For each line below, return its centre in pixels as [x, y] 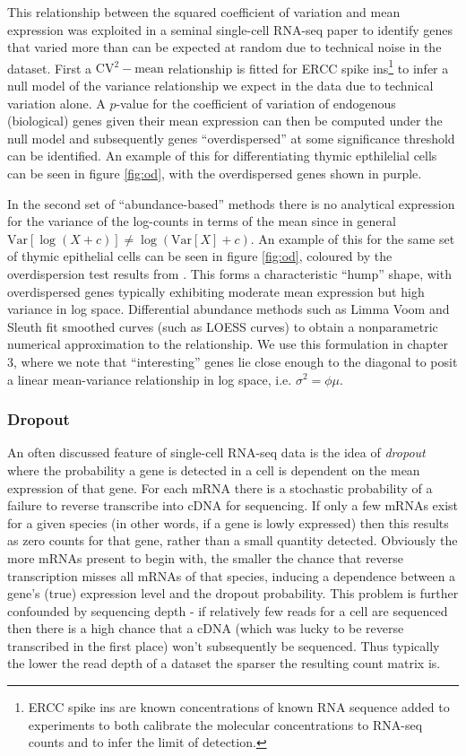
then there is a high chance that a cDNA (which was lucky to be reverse [206, 628]
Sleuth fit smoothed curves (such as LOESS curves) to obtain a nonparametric [223, 326]
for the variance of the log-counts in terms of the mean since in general [202, 221]
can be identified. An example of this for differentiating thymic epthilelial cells [222, 156]
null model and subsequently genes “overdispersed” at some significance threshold [231, 138]
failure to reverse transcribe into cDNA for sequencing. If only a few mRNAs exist [233, 505]
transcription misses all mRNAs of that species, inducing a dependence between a [232, 575]
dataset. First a [50, 68]
